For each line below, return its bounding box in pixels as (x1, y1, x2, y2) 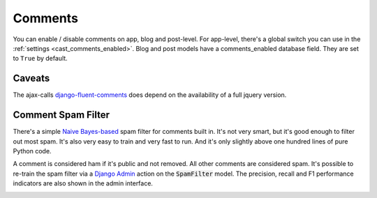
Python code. (13, 146, 52, 155)
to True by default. (13, 54, 68, 63)
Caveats (13, 73, 50, 84)
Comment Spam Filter (13, 109, 110, 121)
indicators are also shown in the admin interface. (13, 179, 154, 188)
